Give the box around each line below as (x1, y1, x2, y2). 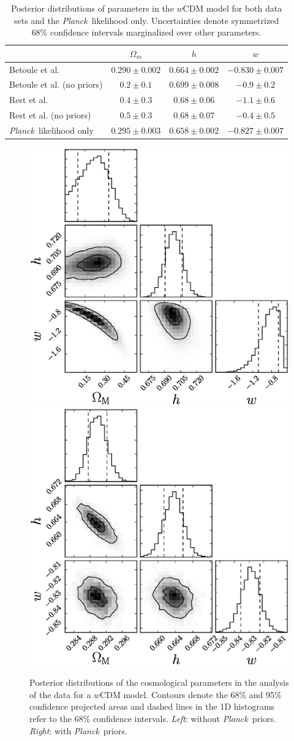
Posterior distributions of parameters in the (10, 2, 174, 14)
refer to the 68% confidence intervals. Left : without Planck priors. (29, 712, 276, 724)
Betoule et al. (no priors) (9, 78, 103, 91)
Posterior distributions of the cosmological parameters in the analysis (29, 676, 289, 689)
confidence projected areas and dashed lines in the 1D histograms (29, 700, 275, 713)
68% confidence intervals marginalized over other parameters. (31, 26, 262, 39)
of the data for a (29, 688, 91, 701)
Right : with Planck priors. (29, 724, 127, 737)
